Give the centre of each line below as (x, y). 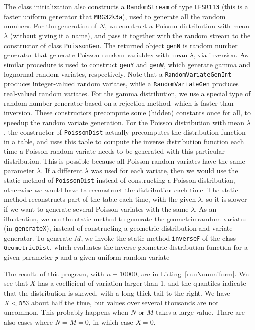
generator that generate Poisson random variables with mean (96, 55)
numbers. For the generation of (51, 26)
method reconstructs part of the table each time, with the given (100, 199)
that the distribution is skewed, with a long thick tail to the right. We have (117, 292)
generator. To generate (38, 237)
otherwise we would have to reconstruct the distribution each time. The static (121, 189)
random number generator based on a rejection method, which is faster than (119, 103)
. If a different (62, 170)
